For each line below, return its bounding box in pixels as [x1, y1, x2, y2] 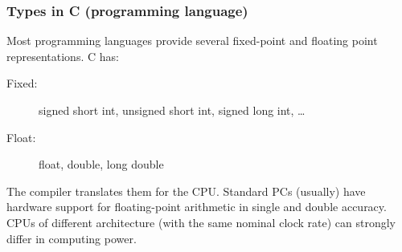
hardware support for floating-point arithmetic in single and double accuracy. [6, 198, 387, 215]
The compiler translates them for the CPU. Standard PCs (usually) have [6, 182, 366, 199]
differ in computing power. [6, 230, 137, 246]
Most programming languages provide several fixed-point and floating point [6, 32, 378, 49]
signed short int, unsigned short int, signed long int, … [39, 102, 306, 118]
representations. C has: [6, 47, 119, 64]
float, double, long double [39, 156, 164, 173]
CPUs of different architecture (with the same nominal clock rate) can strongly [6, 213, 396, 230]
